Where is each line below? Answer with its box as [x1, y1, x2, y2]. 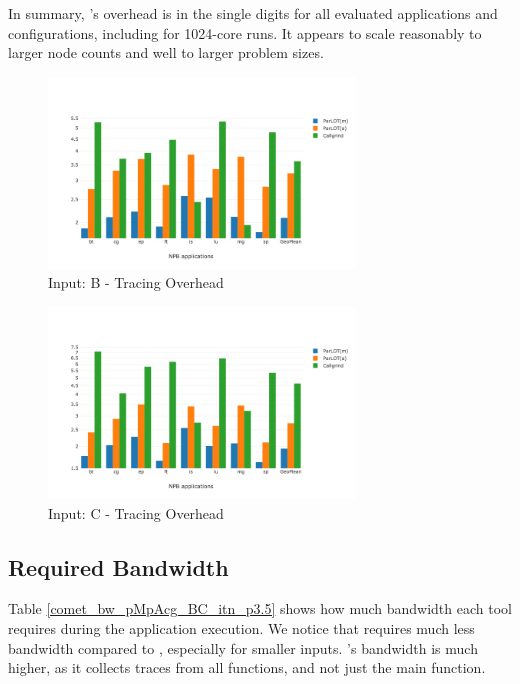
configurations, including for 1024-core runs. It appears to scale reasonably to [8, 22, 482, 43]
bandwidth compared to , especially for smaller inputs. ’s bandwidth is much [8, 637, 478, 658]
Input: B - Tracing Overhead [48, 272, 224, 293]
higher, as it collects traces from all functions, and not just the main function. [8, 657, 486, 678]
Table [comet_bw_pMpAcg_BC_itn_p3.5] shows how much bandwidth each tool [8, 598, 512, 619]
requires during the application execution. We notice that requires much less [8, 617, 475, 638]
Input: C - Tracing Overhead [48, 502, 224, 523]
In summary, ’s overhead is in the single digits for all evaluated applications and [8, 3, 498, 23]
